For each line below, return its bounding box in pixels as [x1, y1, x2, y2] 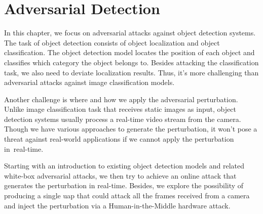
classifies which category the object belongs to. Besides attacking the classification [4, 57, 259, 67]
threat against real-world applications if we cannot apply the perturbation [4, 134, 234, 144]
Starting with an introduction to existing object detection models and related [4, 160, 244, 171]
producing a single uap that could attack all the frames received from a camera [4, 190, 250, 201]
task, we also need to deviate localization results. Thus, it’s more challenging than [4, 67, 259, 77]
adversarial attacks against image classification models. [4, 77, 175, 88]
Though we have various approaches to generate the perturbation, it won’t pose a [4, 123, 257, 134]
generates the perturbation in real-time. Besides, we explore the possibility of [4, 180, 244, 191]
